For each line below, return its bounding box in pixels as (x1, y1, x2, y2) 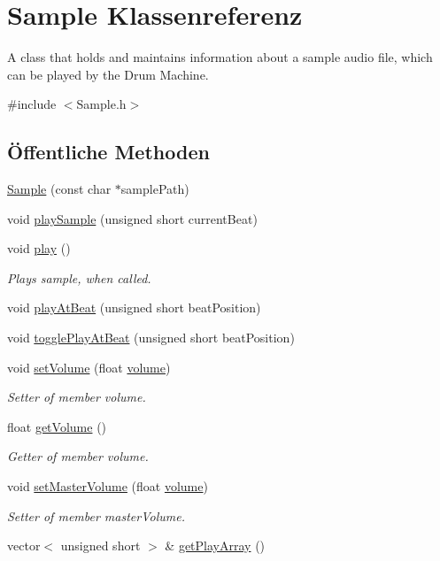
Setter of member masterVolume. (7, 506, 185, 525)
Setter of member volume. (7, 388, 146, 406)
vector (7, 536, 41, 555)
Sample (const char (7, 180, 112, 198)
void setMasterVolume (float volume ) (7, 477, 208, 496)
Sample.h (76, 95, 127, 113)
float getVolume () (7, 417, 107, 435)
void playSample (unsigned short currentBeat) (7, 209, 258, 227)
